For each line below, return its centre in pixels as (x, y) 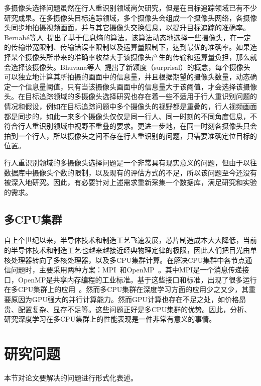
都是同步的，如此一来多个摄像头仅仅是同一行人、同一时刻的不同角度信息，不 (130, 116)
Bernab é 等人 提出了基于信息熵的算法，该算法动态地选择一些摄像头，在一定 (127, 37)
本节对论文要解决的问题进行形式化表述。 (71, 377)
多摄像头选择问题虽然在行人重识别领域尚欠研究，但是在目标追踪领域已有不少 (130, 8)
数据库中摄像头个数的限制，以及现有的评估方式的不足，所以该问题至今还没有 (130, 172)
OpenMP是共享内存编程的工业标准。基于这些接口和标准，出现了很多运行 (137, 279)
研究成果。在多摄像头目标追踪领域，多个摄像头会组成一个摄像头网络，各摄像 (130, 17)
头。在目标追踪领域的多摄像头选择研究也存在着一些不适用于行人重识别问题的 (130, 96)
